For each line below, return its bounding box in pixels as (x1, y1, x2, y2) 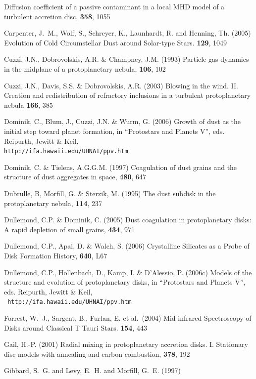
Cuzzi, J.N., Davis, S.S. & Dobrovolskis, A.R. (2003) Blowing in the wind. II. (4, 80, 238, 90)
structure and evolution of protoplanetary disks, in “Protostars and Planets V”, (4, 277, 246, 287)
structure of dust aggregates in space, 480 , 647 (4, 171, 147, 182)
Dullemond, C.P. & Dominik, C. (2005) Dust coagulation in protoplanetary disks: (4, 214, 252, 225)
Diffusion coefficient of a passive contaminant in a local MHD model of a (4, 1, 225, 11)
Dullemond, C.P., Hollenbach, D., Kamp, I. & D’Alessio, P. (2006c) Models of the (4, 267, 252, 277)
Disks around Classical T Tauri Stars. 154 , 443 (4, 322, 147, 333)
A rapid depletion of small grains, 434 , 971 (4, 224, 135, 234)
